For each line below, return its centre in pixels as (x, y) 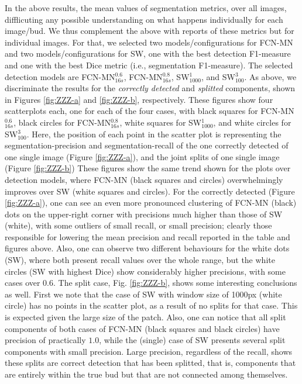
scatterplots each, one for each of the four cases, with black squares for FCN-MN (150, 111)
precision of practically (45, 340)
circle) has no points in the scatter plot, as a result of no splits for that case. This (151, 305)
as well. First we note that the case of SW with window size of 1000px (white (143, 294)
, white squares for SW (161, 122)
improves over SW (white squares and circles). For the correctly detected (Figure (150, 191)
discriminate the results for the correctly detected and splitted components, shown (150, 88)
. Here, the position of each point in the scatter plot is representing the (154, 134)
